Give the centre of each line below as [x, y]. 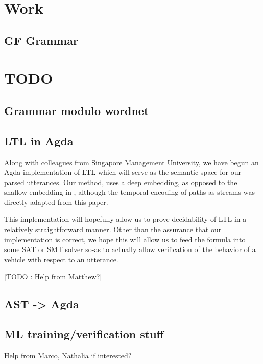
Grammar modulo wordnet [77, 110]
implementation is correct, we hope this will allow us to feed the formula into [125, 239]
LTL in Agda [39, 140]
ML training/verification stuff [84, 334]
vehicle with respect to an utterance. [61, 259]
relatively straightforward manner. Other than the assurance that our [113, 229]
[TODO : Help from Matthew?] [53, 276]
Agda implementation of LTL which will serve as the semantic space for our [123, 172]
